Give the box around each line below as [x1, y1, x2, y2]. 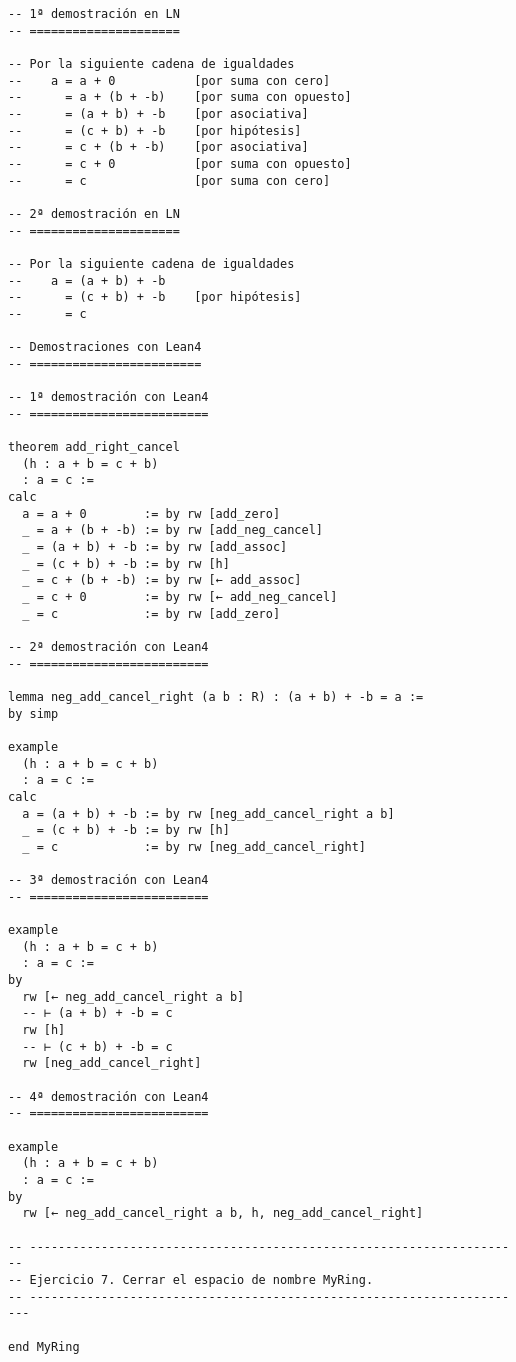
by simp [8, 706, 59, 721]
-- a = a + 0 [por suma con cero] [8, 73, 331, 88]
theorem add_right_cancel [8, 440, 180, 455]
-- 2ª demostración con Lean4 [8, 639, 209, 654]
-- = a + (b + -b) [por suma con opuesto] [8, 90, 352, 105]
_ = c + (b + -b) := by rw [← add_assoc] [22, 573, 302, 588]
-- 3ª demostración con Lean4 [8, 873, 209, 888]
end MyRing [8, 1339, 80, 1354]
